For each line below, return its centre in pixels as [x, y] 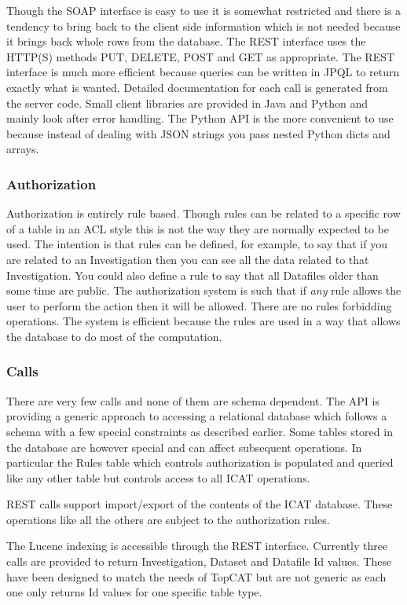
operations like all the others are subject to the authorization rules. [168, 519]
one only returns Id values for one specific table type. [134, 592]
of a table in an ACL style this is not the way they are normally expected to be [198, 228]
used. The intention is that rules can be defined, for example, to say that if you [197, 244]
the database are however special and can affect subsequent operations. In [184, 447]
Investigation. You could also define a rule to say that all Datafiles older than [192, 275]
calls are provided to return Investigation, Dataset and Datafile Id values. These [199, 561]
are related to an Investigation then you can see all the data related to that [188, 259]
